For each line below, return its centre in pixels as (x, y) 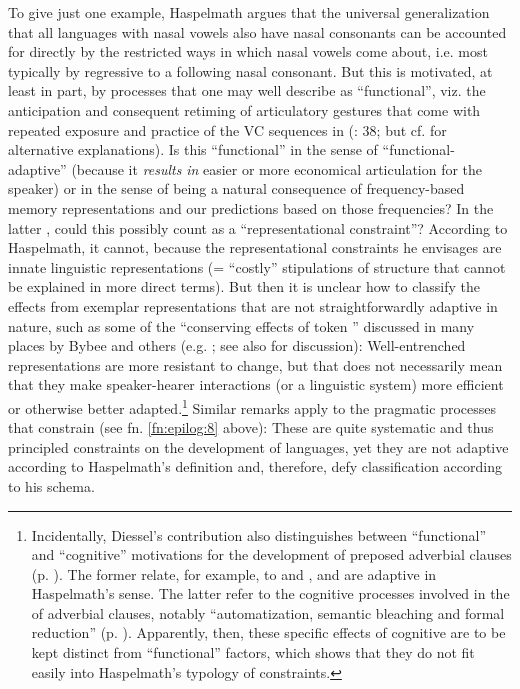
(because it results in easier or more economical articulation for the (277, 168)
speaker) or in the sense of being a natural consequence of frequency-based (236, 188)
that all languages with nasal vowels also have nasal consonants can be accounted (257, 31)
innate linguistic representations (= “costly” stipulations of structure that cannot (257, 266)
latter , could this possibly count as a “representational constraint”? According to (258, 227)
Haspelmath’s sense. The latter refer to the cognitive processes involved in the (270, 593)
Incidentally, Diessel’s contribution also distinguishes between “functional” (259, 534)
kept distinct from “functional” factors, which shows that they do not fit (253, 652)
